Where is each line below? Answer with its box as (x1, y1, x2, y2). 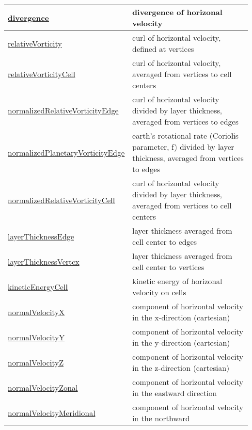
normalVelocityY (8, 331, 65, 343)
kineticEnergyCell (8, 281, 68, 292)
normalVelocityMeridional (8, 407, 95, 418)
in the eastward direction (132, 387, 217, 398)
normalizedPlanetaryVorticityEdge (8, 146, 125, 158)
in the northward (132, 413, 190, 424)
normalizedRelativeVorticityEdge (8, 105, 119, 116)
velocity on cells (132, 287, 186, 298)
